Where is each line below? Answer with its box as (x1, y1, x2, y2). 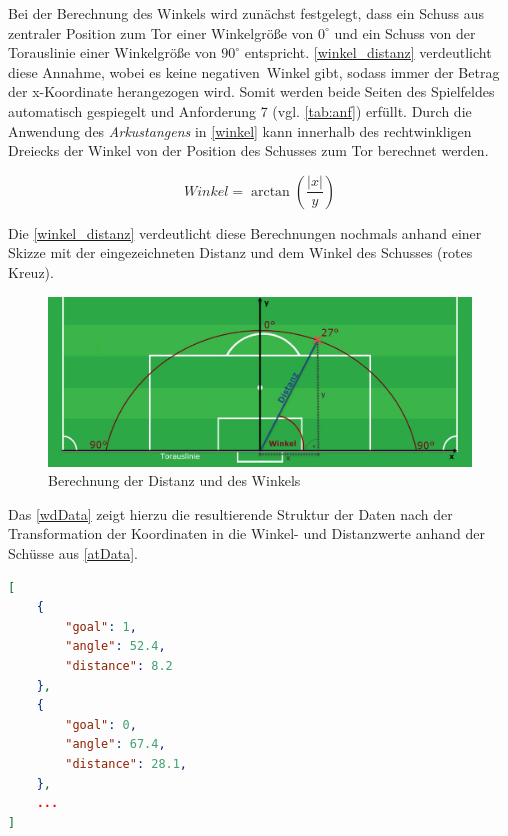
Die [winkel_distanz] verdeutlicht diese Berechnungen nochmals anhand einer (8, 222, 482, 243)
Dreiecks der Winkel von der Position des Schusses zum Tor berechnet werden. (8, 140, 489, 161)
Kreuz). (8, 261, 54, 282)
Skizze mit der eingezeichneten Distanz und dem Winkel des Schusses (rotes (8, 242, 473, 263)
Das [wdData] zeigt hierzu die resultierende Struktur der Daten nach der (8, 503, 453, 524)
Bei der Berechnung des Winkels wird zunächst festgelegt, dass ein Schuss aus (8, 3, 484, 23)
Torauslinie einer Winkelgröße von (8, 42, 217, 63)
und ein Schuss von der (334, 22, 476, 43)
